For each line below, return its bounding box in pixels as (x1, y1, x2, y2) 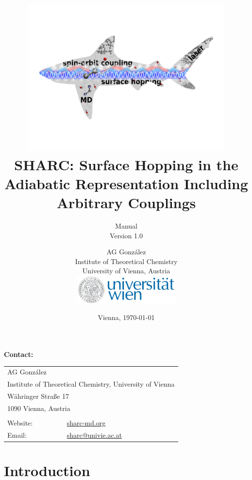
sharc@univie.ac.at (67, 429, 122, 440)
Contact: (4, 349, 34, 359)
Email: (7, 429, 27, 440)
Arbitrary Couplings (56, 193, 196, 213)
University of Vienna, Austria (82, 266, 170, 276)
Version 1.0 (110, 230, 143, 240)
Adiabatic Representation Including (4, 173, 248, 193)
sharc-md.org (67, 417, 106, 427)
